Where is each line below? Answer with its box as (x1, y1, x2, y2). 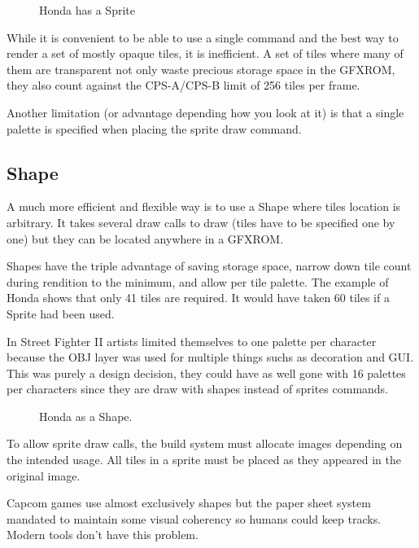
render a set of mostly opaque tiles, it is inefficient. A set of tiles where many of (7, 45, 404, 62)
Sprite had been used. (7, 305, 115, 322)
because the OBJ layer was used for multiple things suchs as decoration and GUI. (7, 349, 414, 366)
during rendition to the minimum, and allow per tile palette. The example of (7, 273, 389, 290)
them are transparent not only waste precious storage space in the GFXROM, (7, 60, 395, 77)
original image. (7, 467, 81, 484)
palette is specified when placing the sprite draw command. (7, 120, 302, 137)
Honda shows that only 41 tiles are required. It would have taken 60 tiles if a (7, 289, 390, 306)
